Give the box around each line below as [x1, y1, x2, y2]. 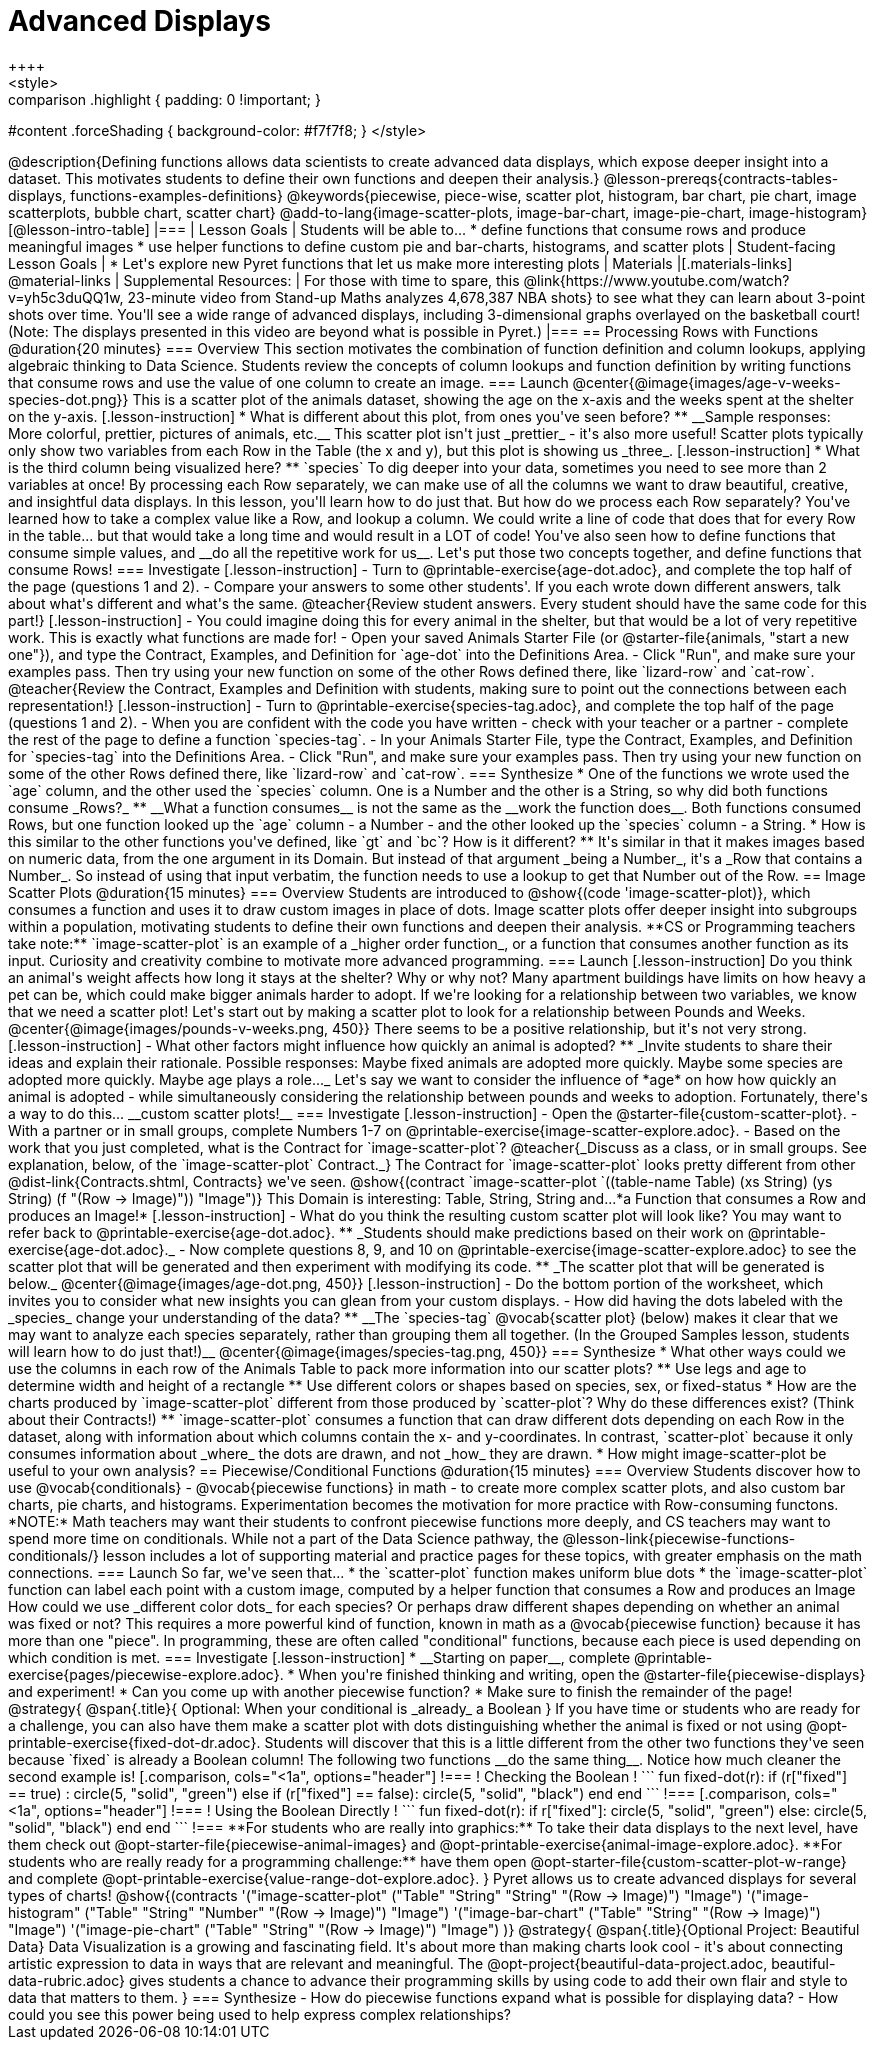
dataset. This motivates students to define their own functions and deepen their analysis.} [8, 169, 600, 187]
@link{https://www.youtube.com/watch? [523, 271, 790, 289]
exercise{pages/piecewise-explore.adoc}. [8, 1665, 284, 1683]
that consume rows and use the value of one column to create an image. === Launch [8, 373, 569, 391]
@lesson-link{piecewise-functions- [562, 1529, 796, 1547]
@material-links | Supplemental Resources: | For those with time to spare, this [8, 271, 520, 289]
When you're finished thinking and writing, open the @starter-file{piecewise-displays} [298, 1665, 866, 1683]
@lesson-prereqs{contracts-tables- [603, 169, 839, 187]
